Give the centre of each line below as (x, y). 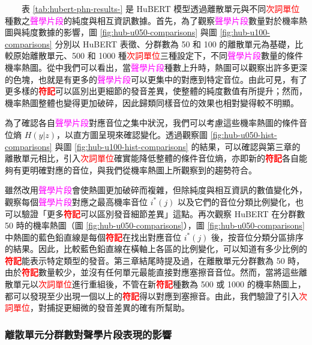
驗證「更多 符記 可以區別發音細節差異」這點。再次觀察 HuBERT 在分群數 (163, 213)
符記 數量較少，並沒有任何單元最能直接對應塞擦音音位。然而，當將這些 (160, 272)
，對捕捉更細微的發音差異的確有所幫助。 (110, 307)
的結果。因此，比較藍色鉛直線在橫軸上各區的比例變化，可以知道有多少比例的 (156, 249)
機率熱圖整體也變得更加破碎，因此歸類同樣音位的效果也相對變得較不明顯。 (152, 102)
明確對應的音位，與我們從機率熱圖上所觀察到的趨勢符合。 (143, 169)
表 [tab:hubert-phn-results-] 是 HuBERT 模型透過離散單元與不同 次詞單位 (160, 8)
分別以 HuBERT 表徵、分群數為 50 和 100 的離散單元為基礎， (175, 43)
